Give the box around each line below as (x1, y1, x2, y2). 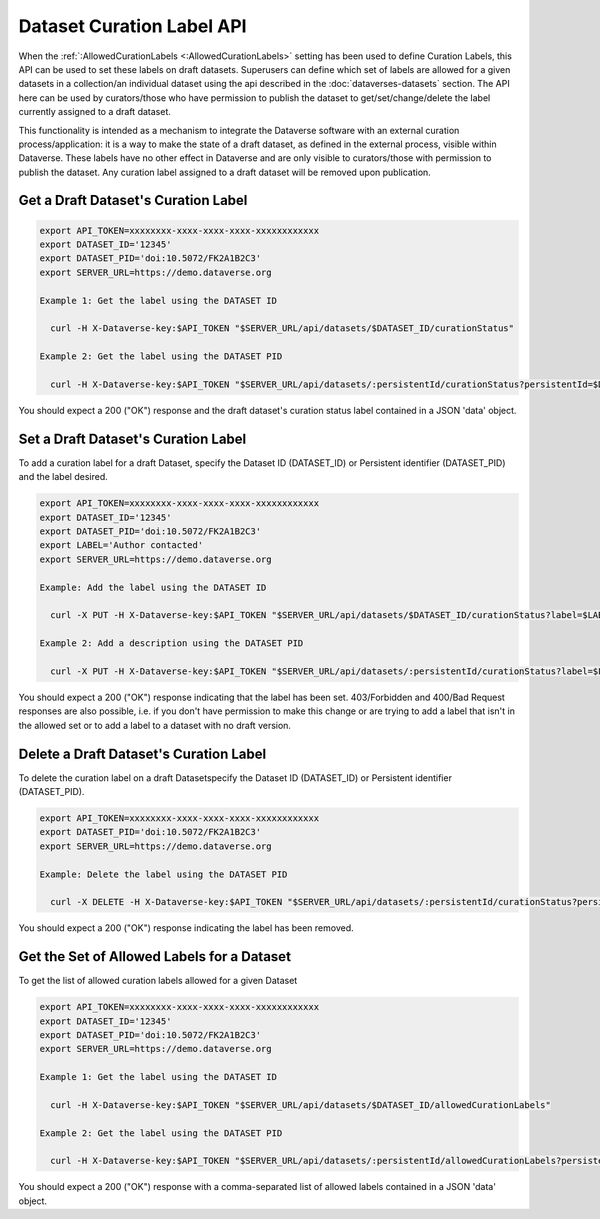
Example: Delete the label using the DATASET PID (39, 868, 288, 880)
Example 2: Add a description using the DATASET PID (39, 638, 304, 649)
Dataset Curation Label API (18, 15, 247, 37)
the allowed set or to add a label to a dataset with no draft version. (18, 719, 292, 731)
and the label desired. (18, 471, 109, 483)
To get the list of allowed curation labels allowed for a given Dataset (18, 975, 298, 987)
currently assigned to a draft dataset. (18, 106, 172, 118)
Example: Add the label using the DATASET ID (39, 581, 267, 593)
